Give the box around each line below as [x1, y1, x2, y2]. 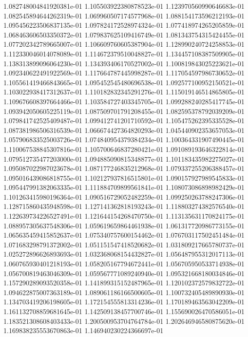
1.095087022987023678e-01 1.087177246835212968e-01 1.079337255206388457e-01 [3, 163, 245, 173]
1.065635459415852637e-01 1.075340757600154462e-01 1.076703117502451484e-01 [3, 230, 245, 240]
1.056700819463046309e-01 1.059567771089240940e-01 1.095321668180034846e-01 [3, 268, 245, 278]
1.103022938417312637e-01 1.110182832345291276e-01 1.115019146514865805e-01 [3, 87, 245, 97]
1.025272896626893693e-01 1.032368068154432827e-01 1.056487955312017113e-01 [3, 249, 245, 259]
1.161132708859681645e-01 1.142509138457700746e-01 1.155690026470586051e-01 [3, 306, 245, 316]
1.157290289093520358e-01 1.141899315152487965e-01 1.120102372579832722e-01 [3, 278, 245, 288]
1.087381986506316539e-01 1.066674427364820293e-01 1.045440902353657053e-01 [3, 125, 245, 135]
